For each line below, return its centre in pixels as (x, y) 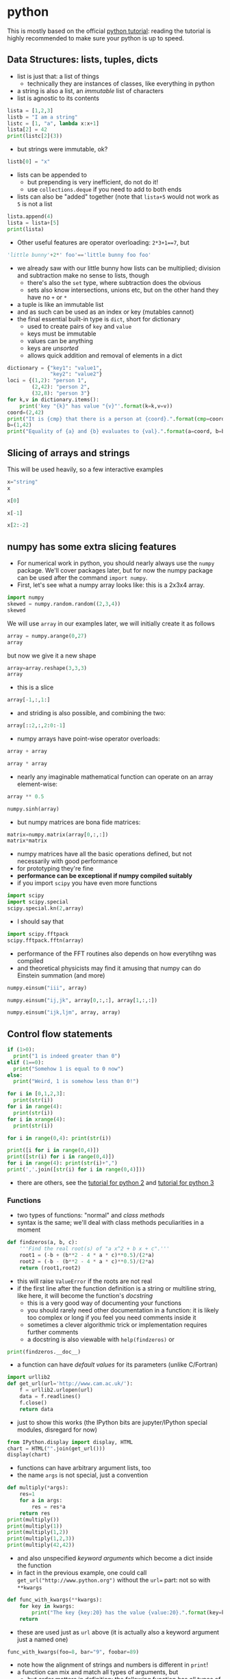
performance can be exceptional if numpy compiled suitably (105, 876)
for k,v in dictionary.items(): (53, 399)
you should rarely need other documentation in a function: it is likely (123, 1310)
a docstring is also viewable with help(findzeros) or (101, 1339)
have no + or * (47, 297)
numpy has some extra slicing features (92, 546)
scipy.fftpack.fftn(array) (46, 940)
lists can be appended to (52, 175)
